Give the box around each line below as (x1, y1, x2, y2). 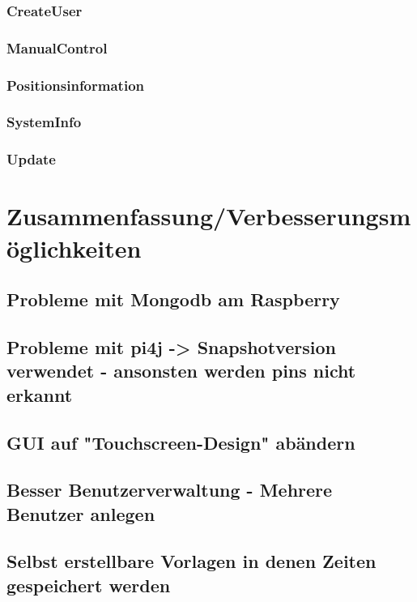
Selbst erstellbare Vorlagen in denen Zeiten (6, 549, 377, 574)
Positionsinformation (6, 75, 144, 95)
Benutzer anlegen (6, 501, 155, 526)
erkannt (6, 382, 73, 407)
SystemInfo (6, 112, 82, 132)
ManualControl (6, 37, 108, 58)
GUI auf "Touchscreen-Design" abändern (6, 429, 355, 455)
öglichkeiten (6, 231, 142, 264)
